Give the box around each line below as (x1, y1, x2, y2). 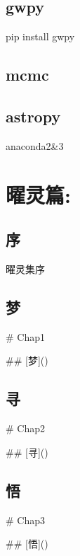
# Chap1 (6, 329, 45, 344)
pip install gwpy (6, 29, 75, 44)
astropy (6, 105, 61, 127)
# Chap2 (6, 421, 45, 436)
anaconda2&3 (6, 138, 64, 153)
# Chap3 (6, 512, 45, 527)
